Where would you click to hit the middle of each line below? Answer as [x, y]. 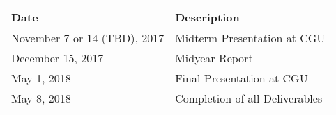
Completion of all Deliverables [249, 98]
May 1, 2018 [41, 78]
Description [207, 17]
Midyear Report [214, 58]
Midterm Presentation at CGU [250, 38]
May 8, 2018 [41, 98]
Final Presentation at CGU [242, 78]
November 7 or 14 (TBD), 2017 [88, 38]
